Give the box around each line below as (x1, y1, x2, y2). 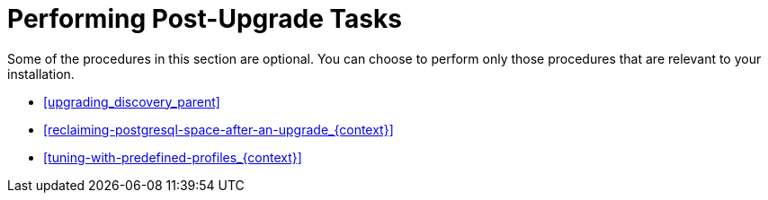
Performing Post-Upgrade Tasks (7, 4, 402, 34)
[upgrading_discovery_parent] (43, 93, 220, 109)
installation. (7, 65, 75, 82)
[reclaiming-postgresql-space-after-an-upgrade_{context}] (43, 121, 394, 137)
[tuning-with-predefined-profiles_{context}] (43, 149, 302, 165)
